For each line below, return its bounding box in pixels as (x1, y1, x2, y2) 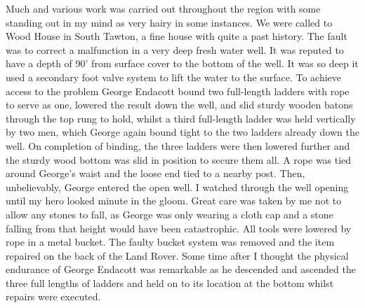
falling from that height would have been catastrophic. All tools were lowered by (6, 220, 352, 235)
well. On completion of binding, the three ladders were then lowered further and (6, 138, 350, 153)
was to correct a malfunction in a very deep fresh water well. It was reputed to (6, 42, 344, 57)
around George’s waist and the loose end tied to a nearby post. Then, (6, 166, 305, 181)
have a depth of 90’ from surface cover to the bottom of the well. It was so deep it (6, 56, 359, 71)
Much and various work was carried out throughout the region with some (6, 1, 321, 15)
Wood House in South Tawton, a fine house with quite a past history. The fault (6, 29, 347, 43)
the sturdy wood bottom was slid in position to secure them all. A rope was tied (6, 152, 352, 167)
